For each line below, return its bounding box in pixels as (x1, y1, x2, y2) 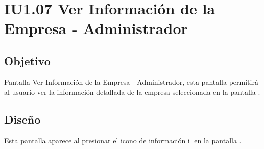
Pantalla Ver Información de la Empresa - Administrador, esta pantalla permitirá (4, 76, 258, 87)
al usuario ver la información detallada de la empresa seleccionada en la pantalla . (4, 86, 260, 97)
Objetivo (4, 52, 51, 68)
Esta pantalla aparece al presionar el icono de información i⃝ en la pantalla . (4, 135, 242, 146)
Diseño (4, 111, 41, 127)
